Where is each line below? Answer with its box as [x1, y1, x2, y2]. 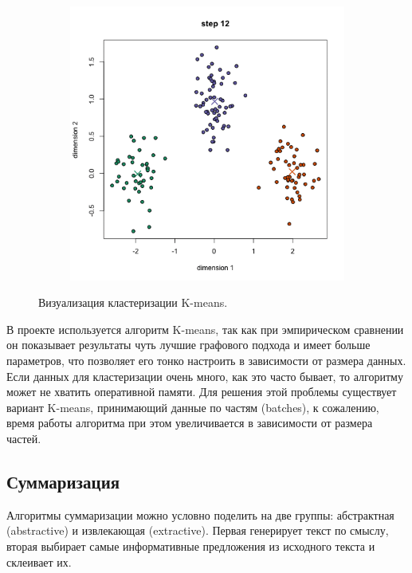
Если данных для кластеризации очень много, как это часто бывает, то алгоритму [6, 367, 403, 384]
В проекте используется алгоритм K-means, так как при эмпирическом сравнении [6, 320, 404, 337]
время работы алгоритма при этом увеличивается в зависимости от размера [6, 414, 373, 431]
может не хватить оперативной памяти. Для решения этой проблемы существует [6, 383, 397, 400]
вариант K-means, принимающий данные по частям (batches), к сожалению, [6, 398, 379, 415]
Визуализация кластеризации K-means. [38, 294, 228, 311]
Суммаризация [6, 469, 120, 493]
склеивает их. [6, 553, 72, 570]
